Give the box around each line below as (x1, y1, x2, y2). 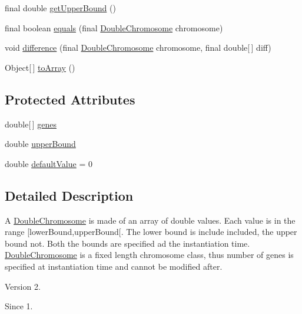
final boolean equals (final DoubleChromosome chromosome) (5, 21, 223, 34)
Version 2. (5, 280, 41, 292)
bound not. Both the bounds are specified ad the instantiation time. (5, 237, 250, 249)
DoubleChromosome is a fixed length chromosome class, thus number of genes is (5, 248, 294, 261)
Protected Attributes (5, 90, 135, 108)
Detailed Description (5, 186, 134, 204)
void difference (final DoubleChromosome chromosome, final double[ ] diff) (5, 41, 271, 54)
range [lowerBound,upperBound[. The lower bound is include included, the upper (5, 225, 297, 238)
